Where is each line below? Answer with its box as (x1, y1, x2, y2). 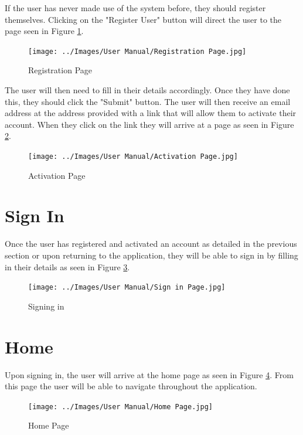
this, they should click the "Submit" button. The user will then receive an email (5, 95, 291, 107)
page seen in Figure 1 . (5, 25, 84, 37)
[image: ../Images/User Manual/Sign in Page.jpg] (28, 283, 226, 292)
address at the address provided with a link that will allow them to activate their (5, 107, 297, 119)
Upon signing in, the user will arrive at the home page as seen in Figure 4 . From (5, 368, 294, 380)
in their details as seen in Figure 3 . (5, 260, 130, 273)
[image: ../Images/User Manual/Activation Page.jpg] (28, 152, 238, 161)
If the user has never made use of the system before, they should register (5, 2, 266, 13)
